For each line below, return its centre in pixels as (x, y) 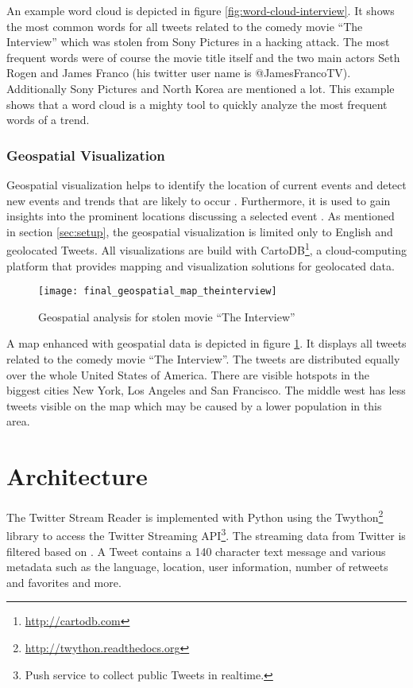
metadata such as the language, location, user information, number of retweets (197, 567)
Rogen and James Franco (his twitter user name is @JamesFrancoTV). (179, 73)
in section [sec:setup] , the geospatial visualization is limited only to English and (200, 231)
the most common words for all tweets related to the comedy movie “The (185, 26)
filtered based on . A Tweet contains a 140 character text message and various (196, 551)
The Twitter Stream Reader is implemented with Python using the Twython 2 (195, 516)
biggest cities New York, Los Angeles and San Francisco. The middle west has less (206, 390)
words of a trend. (48, 120)
